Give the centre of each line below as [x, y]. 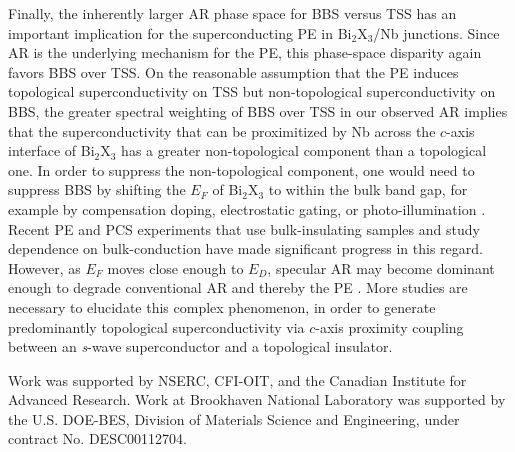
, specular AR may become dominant [381, 267]
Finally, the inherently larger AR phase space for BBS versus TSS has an [232, 13]
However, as [44, 267]
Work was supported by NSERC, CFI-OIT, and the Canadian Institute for [237, 379]
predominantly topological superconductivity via [156, 326]
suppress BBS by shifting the [97, 189]
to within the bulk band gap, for [368, 189]
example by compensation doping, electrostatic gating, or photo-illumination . [247, 208]
